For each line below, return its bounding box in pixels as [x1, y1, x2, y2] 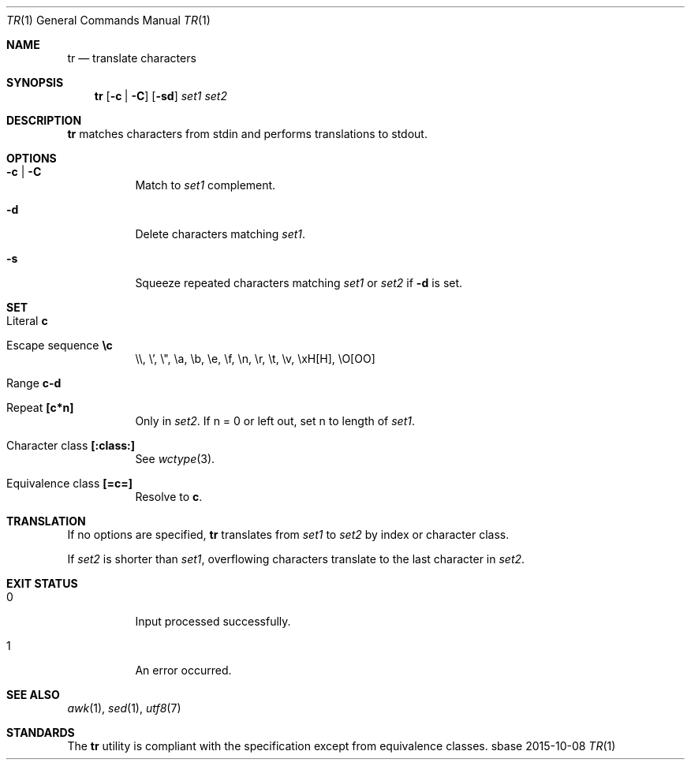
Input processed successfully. [135, 615, 291, 628]
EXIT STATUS [6, 577, 78, 590]
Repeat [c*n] [6, 401, 74, 414]
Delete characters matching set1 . [135, 227, 306, 241]
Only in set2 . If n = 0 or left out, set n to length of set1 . [135, 414, 416, 428]
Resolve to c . [135, 490, 203, 503]
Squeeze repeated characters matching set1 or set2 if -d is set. [135, 276, 463, 290]
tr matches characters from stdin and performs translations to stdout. [67, 127, 428, 140]
